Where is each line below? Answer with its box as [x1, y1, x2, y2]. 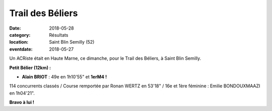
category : [9, 32, 31, 38]
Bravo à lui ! [9, 99, 35, 105]
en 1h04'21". [9, 90, 35, 96]
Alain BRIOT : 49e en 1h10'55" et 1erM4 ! [22, 73, 107, 80]
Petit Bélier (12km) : [9, 64, 51, 70]
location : [9, 39, 29, 45]
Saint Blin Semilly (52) [49, 39, 95, 45]
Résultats [49, 32, 69, 38]
